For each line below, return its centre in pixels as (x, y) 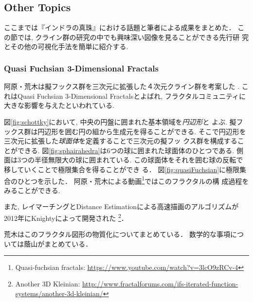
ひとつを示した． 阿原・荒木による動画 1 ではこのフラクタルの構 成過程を (133, 180)
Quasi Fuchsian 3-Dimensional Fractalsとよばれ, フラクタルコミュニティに (132, 96)
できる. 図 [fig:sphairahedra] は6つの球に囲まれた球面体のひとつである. (126, 150)
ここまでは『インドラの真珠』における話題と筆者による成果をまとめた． (120, 27)
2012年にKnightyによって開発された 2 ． (66, 217)
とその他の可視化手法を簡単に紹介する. (66, 46)
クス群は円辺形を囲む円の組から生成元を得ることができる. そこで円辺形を (128, 131)
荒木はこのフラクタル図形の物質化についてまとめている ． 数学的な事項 (117, 234)
